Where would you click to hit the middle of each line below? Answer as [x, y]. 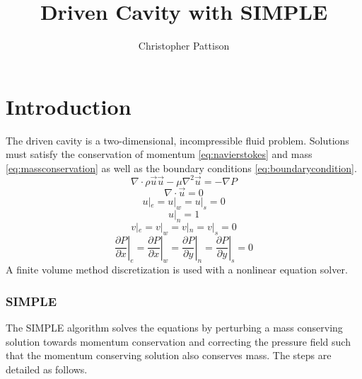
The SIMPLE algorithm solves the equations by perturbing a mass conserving [174, 328]
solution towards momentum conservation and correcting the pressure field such [178, 341]
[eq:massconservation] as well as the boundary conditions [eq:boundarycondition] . [181, 168]
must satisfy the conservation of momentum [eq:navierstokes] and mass [159, 154]
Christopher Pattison [184, 46]
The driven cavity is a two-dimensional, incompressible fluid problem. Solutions [177, 140]
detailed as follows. [47, 369]
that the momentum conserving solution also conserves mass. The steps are [169, 355]
